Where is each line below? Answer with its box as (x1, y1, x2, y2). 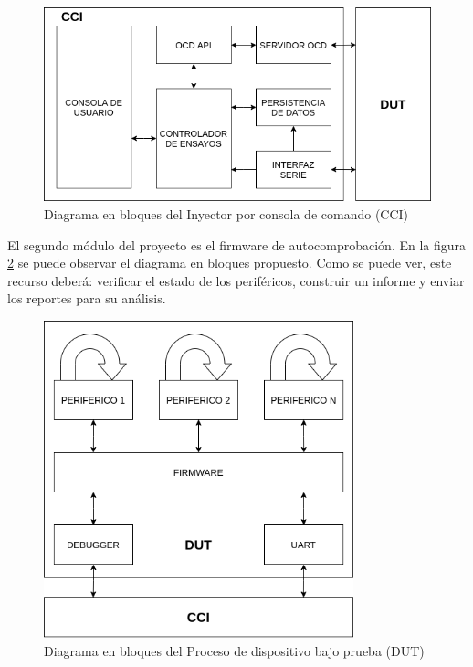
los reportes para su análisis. (7, 289, 166, 308)
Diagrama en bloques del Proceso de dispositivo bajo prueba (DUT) (44, 641, 425, 660)
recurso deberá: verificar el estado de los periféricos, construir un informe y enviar (7, 270, 465, 290)
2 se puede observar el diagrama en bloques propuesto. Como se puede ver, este (7, 253, 452, 272)
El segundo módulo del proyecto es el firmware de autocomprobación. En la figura (7, 235, 467, 254)
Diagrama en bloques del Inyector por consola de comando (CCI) (44, 204, 409, 223)
